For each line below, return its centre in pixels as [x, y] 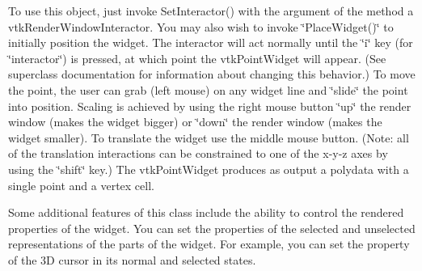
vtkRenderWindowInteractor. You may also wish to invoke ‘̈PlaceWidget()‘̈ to [201, 26]
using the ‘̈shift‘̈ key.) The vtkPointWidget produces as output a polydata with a [209, 169]
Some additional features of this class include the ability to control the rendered [206, 212]
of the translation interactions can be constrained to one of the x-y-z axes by [198, 153]
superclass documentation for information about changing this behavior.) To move [212, 74]
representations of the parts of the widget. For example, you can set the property [209, 244]
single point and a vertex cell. [81, 185]
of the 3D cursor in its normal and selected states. [132, 259]
